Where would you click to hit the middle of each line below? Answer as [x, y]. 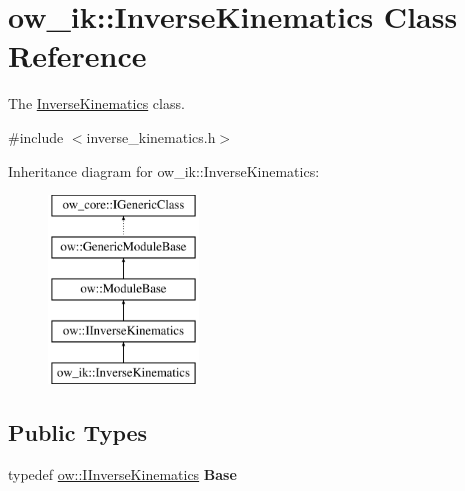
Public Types [78, 432]
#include [36, 136]
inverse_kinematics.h [151, 136]
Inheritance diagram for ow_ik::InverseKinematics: [164, 170]
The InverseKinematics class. [96, 103]
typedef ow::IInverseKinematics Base [122, 473]
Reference [77, 55]
